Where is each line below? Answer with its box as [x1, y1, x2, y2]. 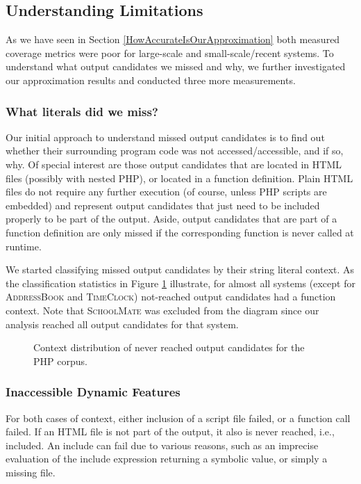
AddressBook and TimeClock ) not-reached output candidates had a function [6, 289, 336, 304]
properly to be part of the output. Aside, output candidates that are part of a [6, 211, 337, 226]
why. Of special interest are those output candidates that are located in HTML [6, 156, 342, 171]
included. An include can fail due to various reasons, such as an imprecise [6, 437, 319, 452]
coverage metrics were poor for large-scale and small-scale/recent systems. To [6, 45, 334, 60]
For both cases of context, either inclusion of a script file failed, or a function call [6, 410, 351, 425]
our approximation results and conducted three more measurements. [6, 72, 296, 87]
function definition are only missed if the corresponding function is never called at [6, 225, 354, 239]
